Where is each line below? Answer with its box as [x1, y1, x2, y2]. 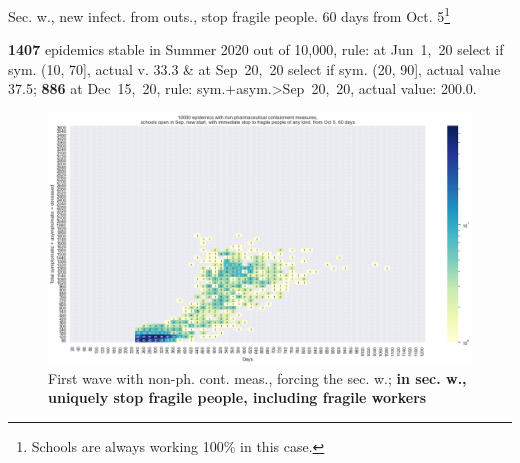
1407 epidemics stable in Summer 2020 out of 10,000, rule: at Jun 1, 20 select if [8, 39, 504, 60]
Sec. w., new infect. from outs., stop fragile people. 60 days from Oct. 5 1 [8, 3, 451, 26]
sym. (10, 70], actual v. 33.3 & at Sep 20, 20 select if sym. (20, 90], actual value [8, 58, 501, 79]
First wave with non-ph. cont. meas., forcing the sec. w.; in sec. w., [48, 367, 467, 388]
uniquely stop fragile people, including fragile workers [48, 387, 427, 408]
